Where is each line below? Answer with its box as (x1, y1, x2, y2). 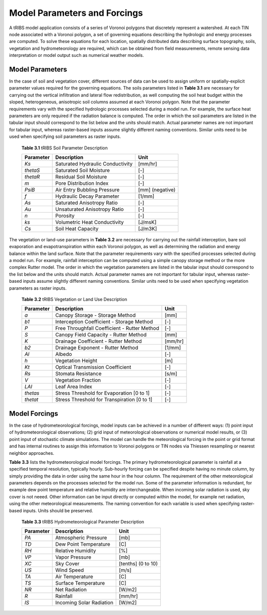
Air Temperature (55, 573, 93, 580)
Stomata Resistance (55, 370, 102, 377)
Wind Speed (55, 567, 84, 573)
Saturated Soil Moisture (55, 167, 110, 174)
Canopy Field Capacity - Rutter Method (55, 331, 147, 338)
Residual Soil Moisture (55, 173, 107, 180)
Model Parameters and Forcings (9, 7, 143, 18)
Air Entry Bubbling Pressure (55, 186, 120, 193)
